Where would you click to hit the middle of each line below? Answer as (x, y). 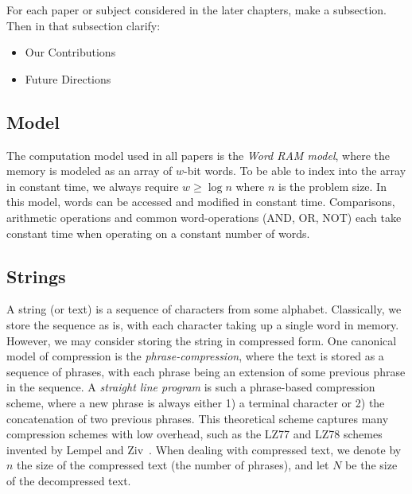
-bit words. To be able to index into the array (295, 171)
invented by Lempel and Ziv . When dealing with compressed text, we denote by (204, 449)
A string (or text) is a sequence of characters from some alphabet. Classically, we (204, 309)
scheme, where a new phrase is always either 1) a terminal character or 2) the (196, 402)
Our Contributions (70, 52)
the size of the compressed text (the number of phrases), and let (173, 465)
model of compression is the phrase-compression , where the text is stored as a (195, 356)
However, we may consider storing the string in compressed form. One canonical (202, 340)
